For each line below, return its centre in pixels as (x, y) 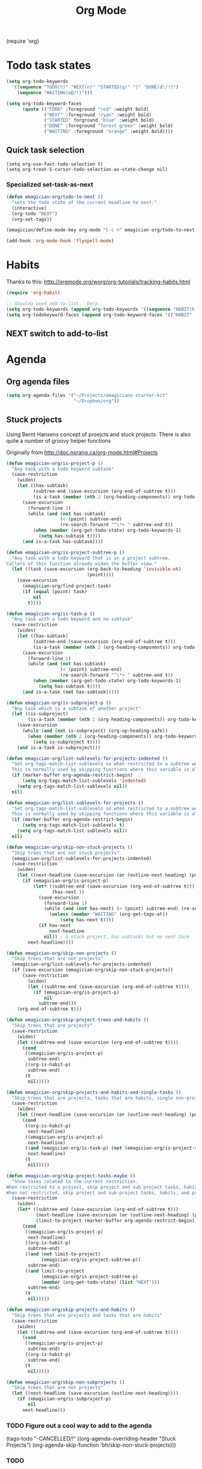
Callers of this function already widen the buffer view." (82, 564)
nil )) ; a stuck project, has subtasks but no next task (117, 937)
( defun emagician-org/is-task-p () (51, 614)
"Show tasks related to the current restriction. (75, 1181)
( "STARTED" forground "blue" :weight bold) (99, 120)
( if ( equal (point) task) (54, 591)
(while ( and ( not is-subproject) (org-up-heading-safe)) (95, 731)
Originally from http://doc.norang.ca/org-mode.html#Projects (82, 452)
